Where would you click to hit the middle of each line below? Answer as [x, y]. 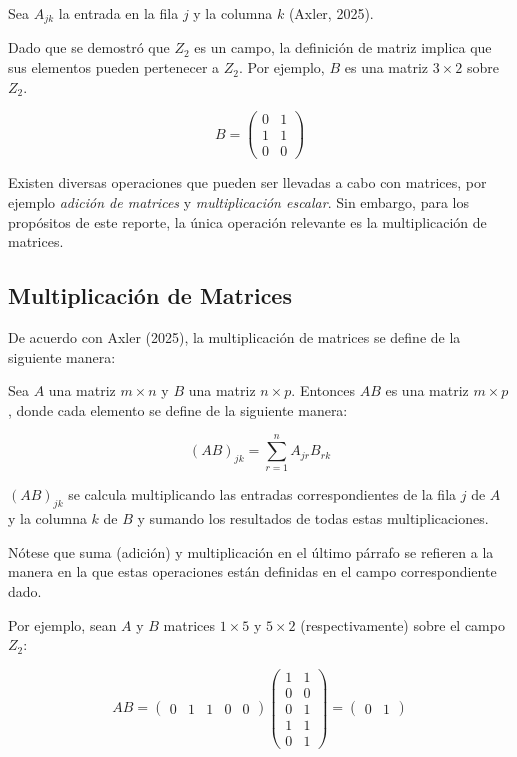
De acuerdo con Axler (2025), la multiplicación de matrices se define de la [234, 336]
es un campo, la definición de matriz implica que [343, 47]
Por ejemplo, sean [62, 624]
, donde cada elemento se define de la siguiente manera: [178, 409]
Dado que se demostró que [89, 47]
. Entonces [323, 390]
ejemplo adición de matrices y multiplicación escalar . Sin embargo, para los [239, 201]
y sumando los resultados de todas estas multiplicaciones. [313, 518]
